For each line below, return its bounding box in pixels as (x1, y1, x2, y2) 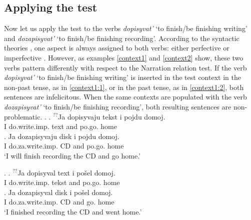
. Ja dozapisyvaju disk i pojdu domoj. (4, 130, 119, 141)
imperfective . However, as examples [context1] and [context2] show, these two (4, 52, 243, 62)
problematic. (4, 111, 42, 121)
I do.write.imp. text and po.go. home (4, 121, 117, 131)
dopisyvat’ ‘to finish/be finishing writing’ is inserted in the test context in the (4, 72, 241, 82)
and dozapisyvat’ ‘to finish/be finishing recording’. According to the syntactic (4, 32, 239, 43)
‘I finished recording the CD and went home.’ (4, 206, 142, 216)
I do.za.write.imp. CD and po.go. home (4, 140, 124, 151)
